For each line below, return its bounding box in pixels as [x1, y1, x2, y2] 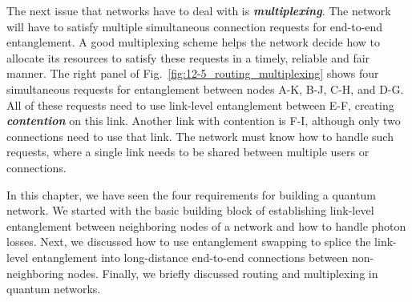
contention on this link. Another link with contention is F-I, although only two [6, 112, 401, 129]
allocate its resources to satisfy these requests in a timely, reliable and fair [6, 49, 370, 66]
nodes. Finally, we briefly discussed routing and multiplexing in [67, 264, 378, 281]
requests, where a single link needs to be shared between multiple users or [6, 143, 370, 160]
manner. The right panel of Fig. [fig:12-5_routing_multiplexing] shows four [6, 65, 379, 82]
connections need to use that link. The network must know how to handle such [6, 127, 394, 144]
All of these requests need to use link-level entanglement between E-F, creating [6, 96, 394, 113]
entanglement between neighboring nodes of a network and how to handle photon [6, 217, 406, 234]
